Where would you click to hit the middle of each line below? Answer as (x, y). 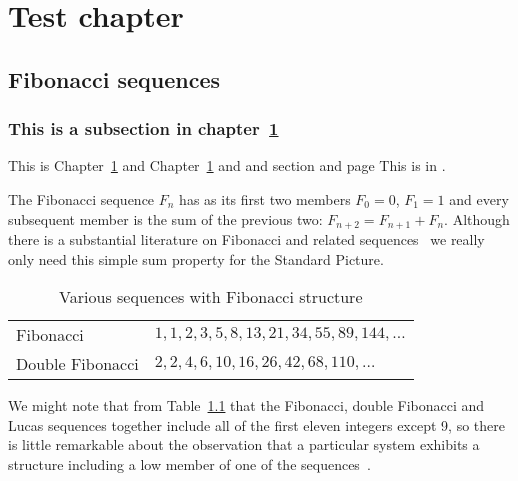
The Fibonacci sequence (81, 198)
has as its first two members (265, 198)
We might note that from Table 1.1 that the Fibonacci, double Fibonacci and (246, 405)
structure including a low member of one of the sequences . (189, 463)
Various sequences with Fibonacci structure (211, 297)
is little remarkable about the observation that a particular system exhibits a (244, 444)
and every (479, 198)
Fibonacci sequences (114, 78)
